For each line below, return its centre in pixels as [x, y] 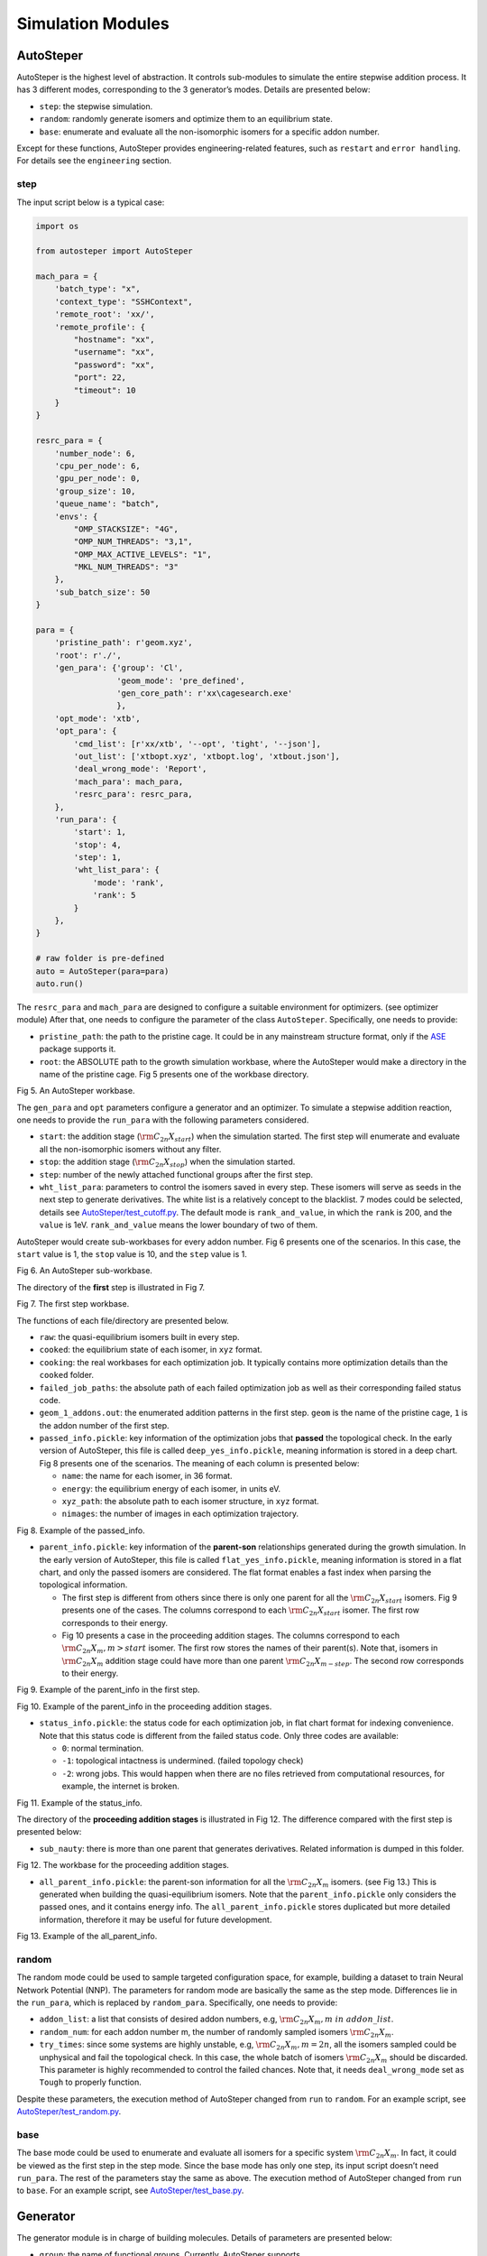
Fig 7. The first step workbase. [73, 1304]
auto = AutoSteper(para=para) [102, 971]
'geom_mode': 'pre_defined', [180, 680]
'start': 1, [100, 832]
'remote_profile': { [100, 327]
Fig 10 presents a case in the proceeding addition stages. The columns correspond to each [231, 1635]
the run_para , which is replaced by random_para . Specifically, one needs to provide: [177, 2002]
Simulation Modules [93, 23]
